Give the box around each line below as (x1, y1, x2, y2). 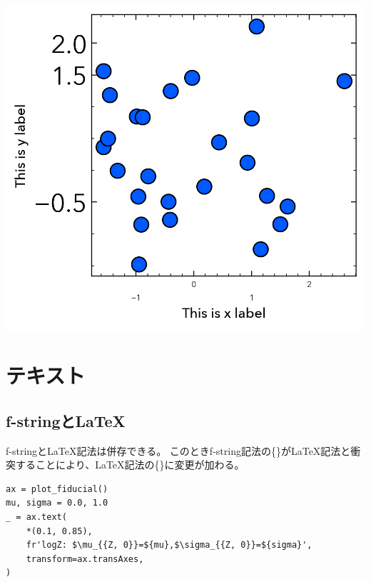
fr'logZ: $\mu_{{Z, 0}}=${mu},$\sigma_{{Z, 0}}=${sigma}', (26, 540, 312, 551)
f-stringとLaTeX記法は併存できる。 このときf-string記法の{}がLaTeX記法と (6, 443, 351, 458)
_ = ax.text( (6, 511, 67, 522)
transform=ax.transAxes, (26, 553, 144, 564)
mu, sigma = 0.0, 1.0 (6, 498, 108, 508)
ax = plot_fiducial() (6, 483, 108, 494)
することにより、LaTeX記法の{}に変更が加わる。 (15, 457, 245, 472)
